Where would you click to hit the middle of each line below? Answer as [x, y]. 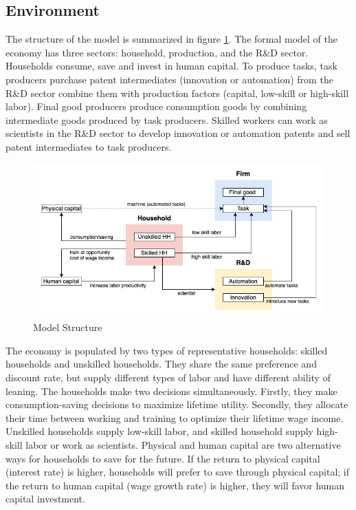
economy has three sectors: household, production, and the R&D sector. [157, 52]
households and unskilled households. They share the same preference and [161, 364]
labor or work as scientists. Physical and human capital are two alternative [183, 444]
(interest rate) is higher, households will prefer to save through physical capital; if [178, 472]
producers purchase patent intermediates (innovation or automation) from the [169, 79]
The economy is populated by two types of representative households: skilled [167, 350]
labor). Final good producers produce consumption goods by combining [156, 106]
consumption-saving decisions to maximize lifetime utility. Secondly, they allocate [177, 404]
